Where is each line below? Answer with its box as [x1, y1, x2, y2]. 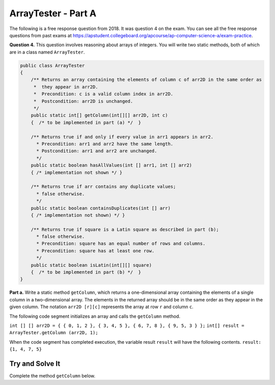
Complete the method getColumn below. [9, 373, 96, 379]
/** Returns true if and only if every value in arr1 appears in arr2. [31, 134, 214, 140]
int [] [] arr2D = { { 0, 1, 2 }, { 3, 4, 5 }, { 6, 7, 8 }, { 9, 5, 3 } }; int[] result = [9, 322, 244, 328]
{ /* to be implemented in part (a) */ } [31, 120, 141, 125]
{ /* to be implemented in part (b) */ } [31, 269, 141, 275]
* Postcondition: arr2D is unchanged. [33, 98, 133, 104]
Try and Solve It [9, 359, 61, 368]
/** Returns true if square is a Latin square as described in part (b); [31, 227, 219, 232]
